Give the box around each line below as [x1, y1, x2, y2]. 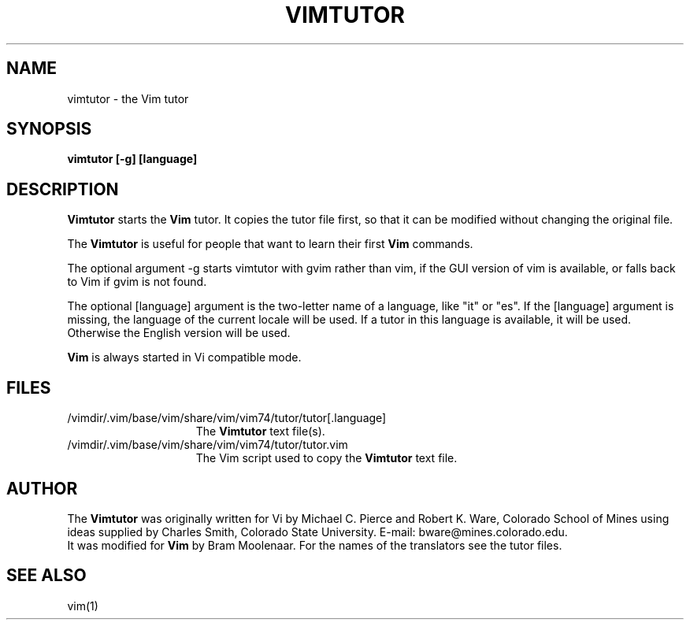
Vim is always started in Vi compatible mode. [67, 350, 302, 365]
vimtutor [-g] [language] [67, 152, 198, 166]
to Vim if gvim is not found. [67, 275, 207, 289]
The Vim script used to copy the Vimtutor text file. [195, 451, 458, 465]
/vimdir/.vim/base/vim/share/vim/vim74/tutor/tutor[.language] [67, 411, 387, 425]
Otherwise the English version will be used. [67, 326, 291, 340]
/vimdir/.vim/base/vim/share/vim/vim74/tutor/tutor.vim [67, 438, 348, 452]
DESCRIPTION [6, 179, 119, 199]
